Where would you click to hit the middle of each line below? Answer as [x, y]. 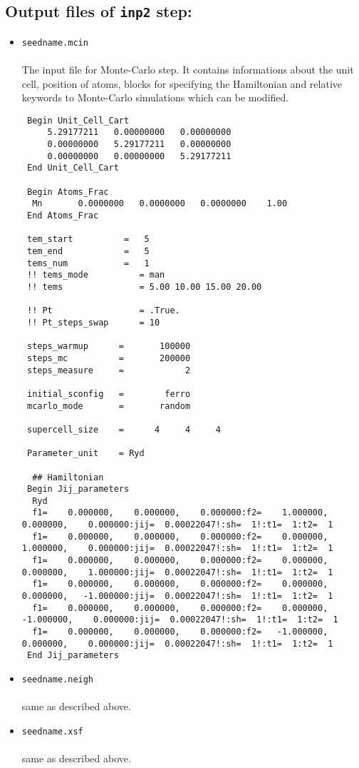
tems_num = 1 [88, 263]
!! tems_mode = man [96, 275]
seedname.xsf [52, 731]
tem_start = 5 [88, 239]
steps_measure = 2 [109, 370]
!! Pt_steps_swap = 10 [93, 322]
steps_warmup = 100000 [109, 347]
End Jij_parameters [73, 656]
